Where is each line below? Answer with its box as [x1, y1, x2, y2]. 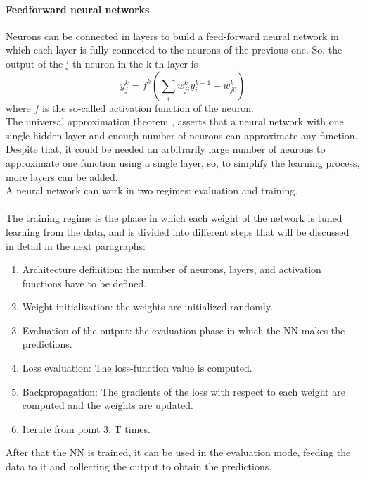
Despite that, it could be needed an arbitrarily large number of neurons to [6, 141, 326, 156]
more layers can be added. [6, 169, 118, 184]
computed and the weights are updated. [22, 398, 193, 413]
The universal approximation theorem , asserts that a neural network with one [6, 114, 344, 129]
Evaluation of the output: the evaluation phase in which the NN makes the [22, 322, 345, 337]
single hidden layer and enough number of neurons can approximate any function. [6, 127, 358, 142]
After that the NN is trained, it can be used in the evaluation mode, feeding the [6, 445, 351, 460]
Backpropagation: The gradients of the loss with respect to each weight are [22, 384, 345, 398]
